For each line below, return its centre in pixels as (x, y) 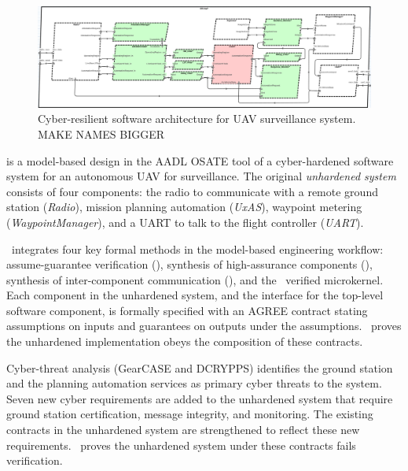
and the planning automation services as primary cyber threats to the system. (194, 383)
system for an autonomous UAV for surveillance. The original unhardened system (201, 176)
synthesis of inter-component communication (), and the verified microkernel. (195, 279)
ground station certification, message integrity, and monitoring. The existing (190, 414)
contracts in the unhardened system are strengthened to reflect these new (183, 430)
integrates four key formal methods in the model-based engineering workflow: (197, 248)
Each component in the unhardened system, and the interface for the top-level (195, 295)
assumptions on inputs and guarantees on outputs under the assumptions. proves (204, 326)
